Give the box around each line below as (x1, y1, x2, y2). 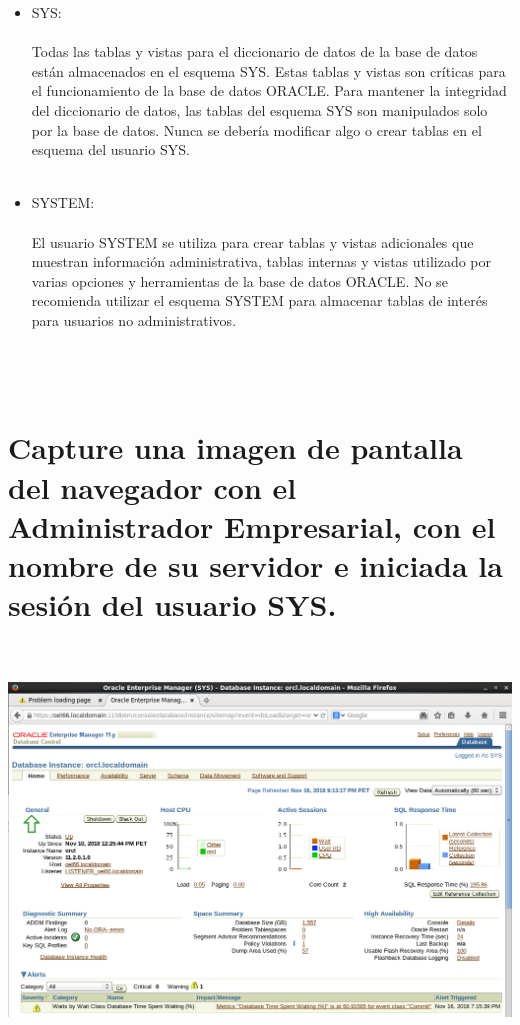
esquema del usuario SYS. (31, 139, 190, 160)
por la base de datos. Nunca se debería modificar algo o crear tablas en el (31, 119, 482, 140)
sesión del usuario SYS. (8, 584, 337, 625)
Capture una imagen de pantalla (8, 427, 463, 468)
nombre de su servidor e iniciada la (8, 545, 503, 586)
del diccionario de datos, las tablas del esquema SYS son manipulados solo (31, 99, 488, 120)
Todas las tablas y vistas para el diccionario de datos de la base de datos (31, 41, 478, 62)
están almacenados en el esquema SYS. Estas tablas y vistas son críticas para (31, 60, 506, 81)
